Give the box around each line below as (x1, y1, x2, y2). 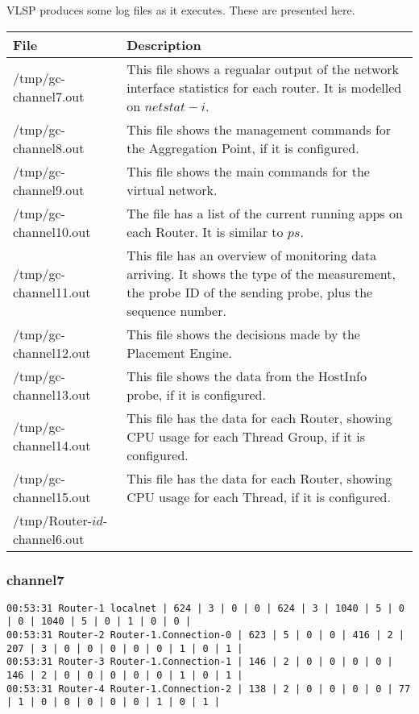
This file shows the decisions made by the (127, 324, 360, 343)
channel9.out (13, 180, 85, 199)
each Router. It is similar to (127, 222, 284, 241)
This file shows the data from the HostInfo (127, 366, 367, 385)
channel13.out (13, 384, 91, 404)
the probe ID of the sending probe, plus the (127, 282, 373, 301)
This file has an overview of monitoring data (127, 245, 377, 264)
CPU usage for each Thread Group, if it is (127, 426, 365, 446)
